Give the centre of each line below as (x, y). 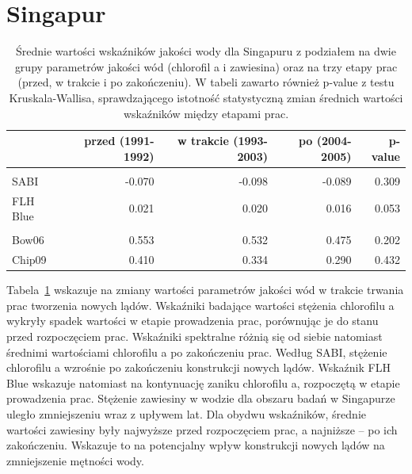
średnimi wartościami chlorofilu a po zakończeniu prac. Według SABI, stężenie (197, 352)
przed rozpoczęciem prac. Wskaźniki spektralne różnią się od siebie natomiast (195, 336)
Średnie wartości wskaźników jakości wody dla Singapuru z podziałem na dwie (206, 51)
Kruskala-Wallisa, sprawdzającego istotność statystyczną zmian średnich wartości (206, 97)
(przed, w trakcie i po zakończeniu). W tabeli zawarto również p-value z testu (206, 82)
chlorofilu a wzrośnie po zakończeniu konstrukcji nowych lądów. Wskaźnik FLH (198, 367)
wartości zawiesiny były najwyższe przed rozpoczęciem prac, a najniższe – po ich (202, 429)
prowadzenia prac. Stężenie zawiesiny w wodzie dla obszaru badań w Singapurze (201, 398)
